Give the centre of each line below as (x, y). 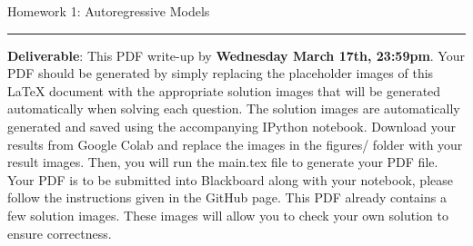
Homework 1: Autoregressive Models (109, 11)
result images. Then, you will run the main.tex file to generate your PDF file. (223, 162)
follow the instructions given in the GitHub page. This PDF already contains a (227, 197)
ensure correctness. (60, 233)
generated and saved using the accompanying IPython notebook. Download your (231, 126)
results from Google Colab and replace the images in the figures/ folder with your (235, 144)
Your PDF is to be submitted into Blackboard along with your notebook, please (230, 179)
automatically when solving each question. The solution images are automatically (234, 108)
